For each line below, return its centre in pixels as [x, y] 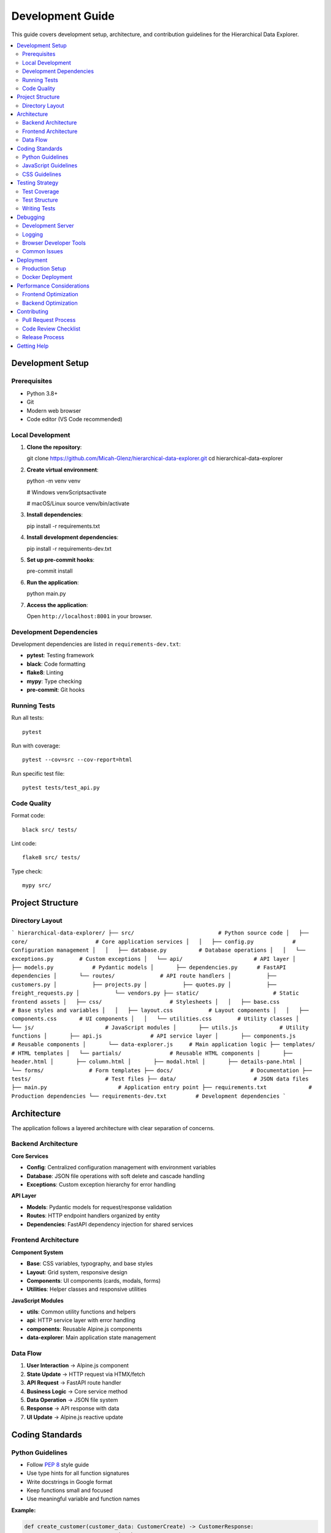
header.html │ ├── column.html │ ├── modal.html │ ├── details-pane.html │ [157, 1062]
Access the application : [57, 605]
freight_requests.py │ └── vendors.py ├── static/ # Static [155, 993]
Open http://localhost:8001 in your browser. [89, 616]
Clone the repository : [54, 447]
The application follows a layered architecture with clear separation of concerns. [113, 1128]
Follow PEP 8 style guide [58, 1464]
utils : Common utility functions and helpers [81, 1312]
